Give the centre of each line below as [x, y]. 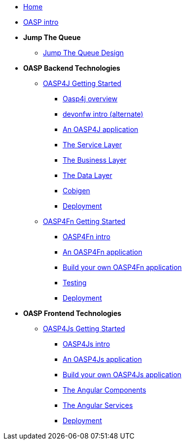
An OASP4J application [101, 129]
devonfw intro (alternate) [103, 114]
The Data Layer [88, 175]
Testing [75, 283]
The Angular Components [105, 390]
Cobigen [76, 191]
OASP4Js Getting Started [84, 329]
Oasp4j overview [90, 99]
